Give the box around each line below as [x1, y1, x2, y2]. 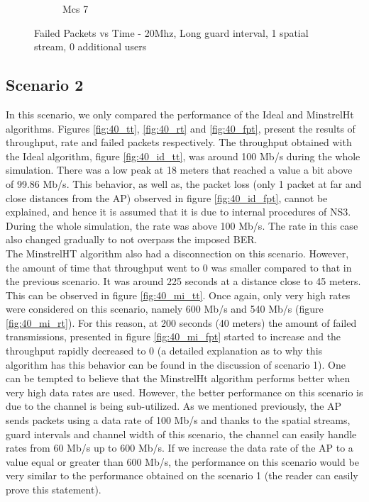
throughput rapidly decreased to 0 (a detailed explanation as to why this [6, 343, 323, 358]
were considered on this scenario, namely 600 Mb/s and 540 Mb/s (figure [6, 301, 324, 316]
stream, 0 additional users [34, 39, 147, 54]
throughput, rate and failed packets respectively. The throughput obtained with [6, 135, 352, 150]
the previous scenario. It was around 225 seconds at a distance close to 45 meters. [6, 274, 361, 289]
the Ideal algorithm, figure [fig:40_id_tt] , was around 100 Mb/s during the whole [6, 148, 360, 163]
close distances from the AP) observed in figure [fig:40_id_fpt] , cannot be [6, 190, 328, 205]
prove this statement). [6, 482, 101, 497]
